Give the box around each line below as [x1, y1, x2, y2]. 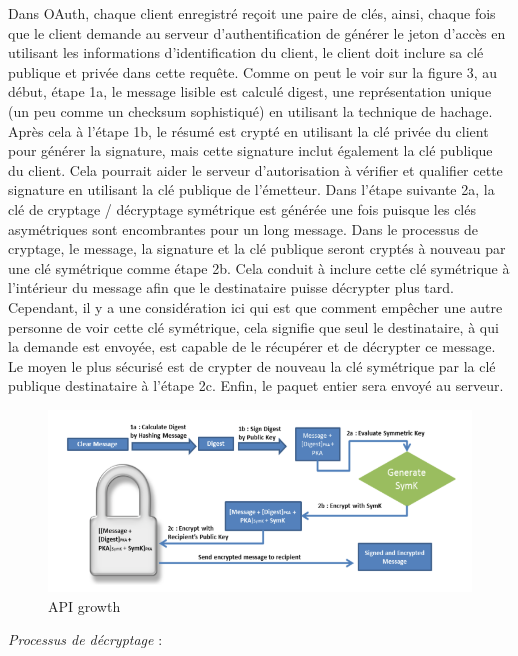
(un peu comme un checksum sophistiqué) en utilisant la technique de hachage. [8, 100, 493, 121]
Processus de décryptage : [8, 629, 163, 650]
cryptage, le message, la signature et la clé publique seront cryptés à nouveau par [8, 238, 506, 259]
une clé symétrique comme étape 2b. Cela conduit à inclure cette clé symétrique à [8, 257, 510, 278]
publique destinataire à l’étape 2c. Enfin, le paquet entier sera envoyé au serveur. [8, 375, 504, 396]
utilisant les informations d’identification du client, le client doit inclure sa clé [8, 42, 484, 63]
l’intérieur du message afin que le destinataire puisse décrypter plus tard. [8, 277, 454, 298]
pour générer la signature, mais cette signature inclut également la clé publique [8, 140, 493, 161]
